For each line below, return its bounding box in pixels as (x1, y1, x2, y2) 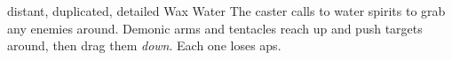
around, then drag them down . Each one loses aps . (7, 36, 282, 55)
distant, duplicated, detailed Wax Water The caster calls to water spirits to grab (7, 2, 446, 19)
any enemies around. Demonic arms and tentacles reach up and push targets (7, 19, 423, 37)
